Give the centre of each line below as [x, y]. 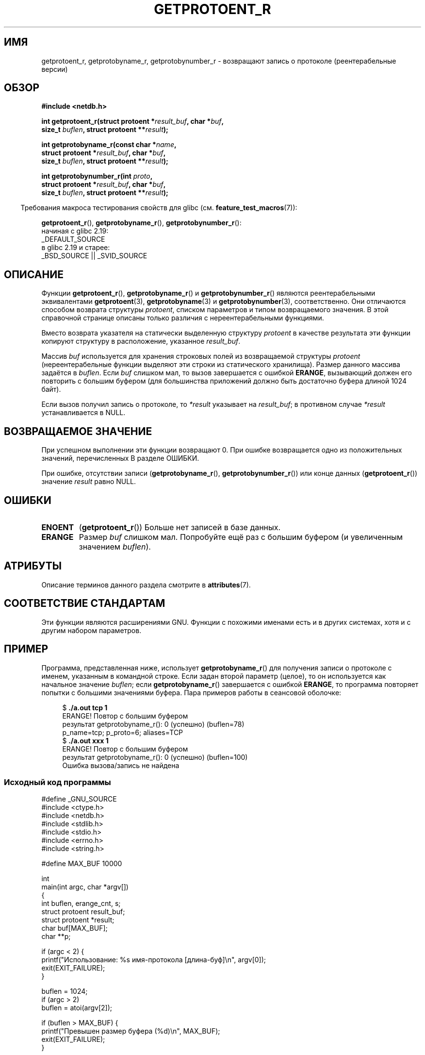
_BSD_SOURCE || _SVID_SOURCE [94, 256]
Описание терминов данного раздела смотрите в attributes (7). [146, 585]
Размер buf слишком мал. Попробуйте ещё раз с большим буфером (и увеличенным [241, 537]
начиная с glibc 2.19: [75, 231]
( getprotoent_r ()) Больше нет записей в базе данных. [180, 527]
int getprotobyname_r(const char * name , [109, 145]
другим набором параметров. [91, 630]
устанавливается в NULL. [83, 413]
